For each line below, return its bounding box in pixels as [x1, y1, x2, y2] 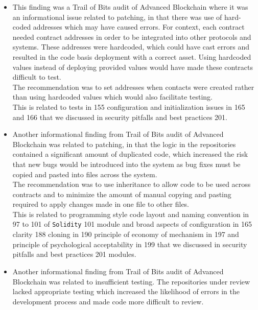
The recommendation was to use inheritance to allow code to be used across [12, 179, 251, 189]
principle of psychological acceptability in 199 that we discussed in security [12, 239, 247, 249]
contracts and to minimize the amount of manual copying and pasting [12, 188, 231, 199]
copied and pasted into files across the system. [12, 169, 157, 179]
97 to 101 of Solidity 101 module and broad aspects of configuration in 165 [12, 219, 252, 229]
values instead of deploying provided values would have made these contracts [12, 61, 253, 72]
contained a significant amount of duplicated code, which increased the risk [12, 149, 248, 159]
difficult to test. [12, 71, 61, 82]
